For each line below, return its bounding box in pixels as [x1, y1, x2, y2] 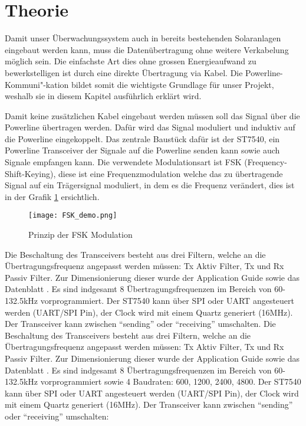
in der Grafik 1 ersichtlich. [5, 190, 100, 202]
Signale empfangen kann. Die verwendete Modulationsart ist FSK [5, 156, 242, 168]
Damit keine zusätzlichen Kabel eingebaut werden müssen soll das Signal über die [5, 109, 300, 122]
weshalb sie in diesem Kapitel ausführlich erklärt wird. [5, 90, 202, 102]
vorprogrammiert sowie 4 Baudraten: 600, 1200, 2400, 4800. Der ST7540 [40, 375, 301, 388]
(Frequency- [244, 156, 287, 168]
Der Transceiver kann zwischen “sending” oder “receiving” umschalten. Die [5, 317, 276, 330]
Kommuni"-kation [5, 78, 69, 90]
